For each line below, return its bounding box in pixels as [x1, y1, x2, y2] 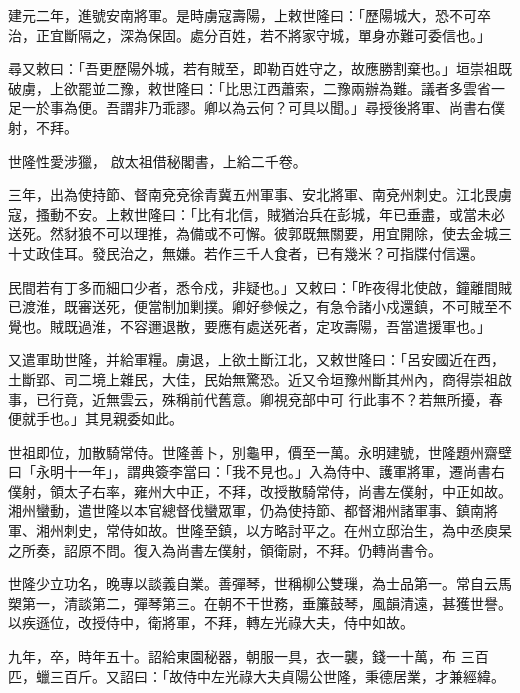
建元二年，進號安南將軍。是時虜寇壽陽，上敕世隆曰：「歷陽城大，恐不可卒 [8, 5, 491, 25]
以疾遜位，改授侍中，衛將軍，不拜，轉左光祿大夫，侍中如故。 [8, 612, 414, 633]
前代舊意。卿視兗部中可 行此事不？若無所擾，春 [189, 388, 503, 409]
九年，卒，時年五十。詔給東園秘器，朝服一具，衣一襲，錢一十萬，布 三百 [8, 646, 489, 667]
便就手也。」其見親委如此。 [8, 408, 183, 429]
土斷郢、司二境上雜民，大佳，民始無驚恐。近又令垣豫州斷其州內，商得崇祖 [8, 368, 498, 389]
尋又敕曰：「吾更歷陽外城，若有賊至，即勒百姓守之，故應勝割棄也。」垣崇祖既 [8, 58, 512, 79]
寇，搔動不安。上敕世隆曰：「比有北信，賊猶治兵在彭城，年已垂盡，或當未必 [8, 203, 505, 224]
